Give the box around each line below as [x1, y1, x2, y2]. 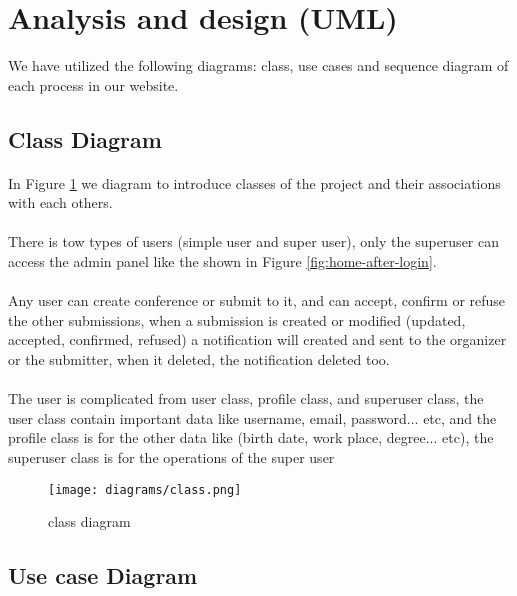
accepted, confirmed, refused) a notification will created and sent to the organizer [8, 329, 507, 350]
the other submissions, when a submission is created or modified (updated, [8, 309, 466, 330]
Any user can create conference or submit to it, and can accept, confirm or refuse [8, 290, 506, 311]
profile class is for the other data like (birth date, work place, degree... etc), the [8, 427, 494, 448]
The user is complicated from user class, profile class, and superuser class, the [8, 388, 484, 409]
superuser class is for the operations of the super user [8, 447, 335, 467]
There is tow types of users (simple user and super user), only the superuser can [8, 231, 500, 252]
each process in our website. [8, 74, 179, 95]
